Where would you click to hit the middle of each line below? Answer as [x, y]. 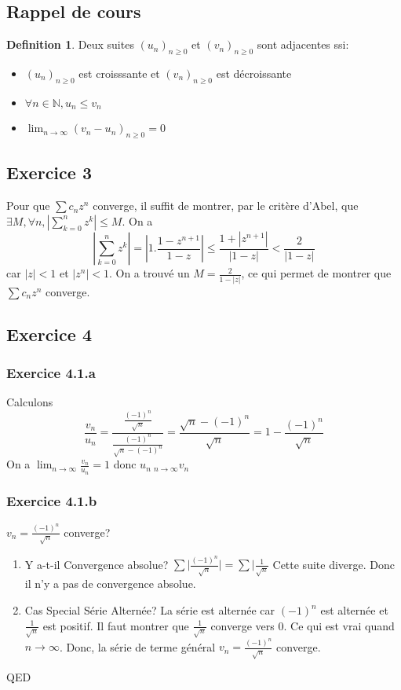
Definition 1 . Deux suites [70, 44]
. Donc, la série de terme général [137, 646]
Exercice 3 [49, 172]
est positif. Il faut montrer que [116, 625]
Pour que [28, 206]
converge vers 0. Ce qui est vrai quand [303, 625]
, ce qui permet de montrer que [316, 273]
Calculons [30, 402]
